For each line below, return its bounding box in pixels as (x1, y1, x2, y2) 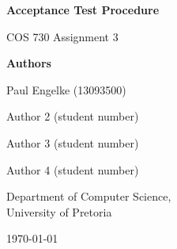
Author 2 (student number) (6, 108, 139, 125)
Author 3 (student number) (6, 134, 139, 151)
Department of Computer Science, (6, 188, 171, 205)
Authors (6, 55, 51, 71)
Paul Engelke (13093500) (6, 81, 126, 98)
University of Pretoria (6, 203, 112, 220)
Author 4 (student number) (6, 161, 139, 178)
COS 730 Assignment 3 (6, 28, 119, 44)
